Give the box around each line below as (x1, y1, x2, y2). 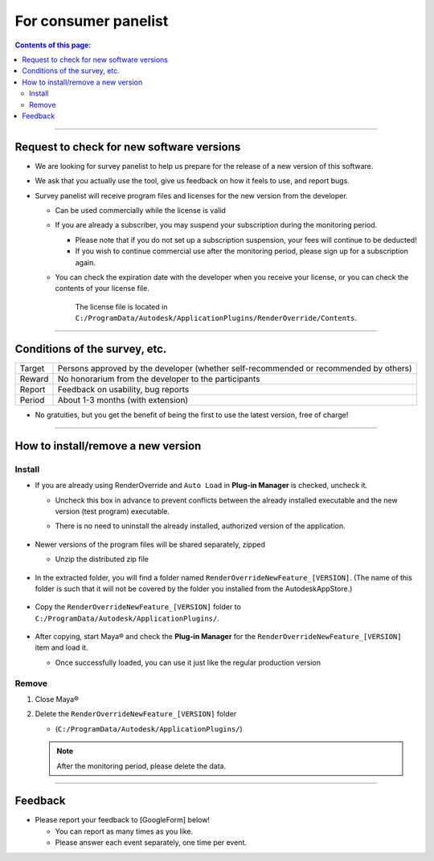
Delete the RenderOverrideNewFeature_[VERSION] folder (35, 709, 237, 719)
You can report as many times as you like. (55, 826, 194, 836)
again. (75, 257, 96, 267)
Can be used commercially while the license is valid (55, 205, 227, 215)
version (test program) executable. (55, 506, 170, 516)
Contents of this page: (14, 40, 92, 50)
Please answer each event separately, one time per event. (55, 838, 248, 847)
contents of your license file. (55, 284, 150, 293)
